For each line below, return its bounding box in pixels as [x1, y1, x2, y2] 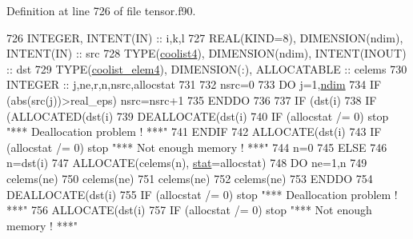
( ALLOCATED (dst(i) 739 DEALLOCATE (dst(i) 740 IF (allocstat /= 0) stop [6, 107, 389, 124]
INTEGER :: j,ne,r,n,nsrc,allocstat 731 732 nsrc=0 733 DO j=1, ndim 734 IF [6, 76, 382, 93]
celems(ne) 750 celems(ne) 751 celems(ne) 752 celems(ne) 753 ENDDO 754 [6, 169, 373, 186]
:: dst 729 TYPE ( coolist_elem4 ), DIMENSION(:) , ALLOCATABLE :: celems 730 [6, 60, 407, 77]
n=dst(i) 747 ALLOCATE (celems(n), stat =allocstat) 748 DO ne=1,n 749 [6, 154, 367, 171]
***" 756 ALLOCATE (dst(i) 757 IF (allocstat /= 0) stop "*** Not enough [6, 201, 372, 218]
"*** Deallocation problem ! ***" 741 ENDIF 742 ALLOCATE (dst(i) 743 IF [6, 123, 382, 140]
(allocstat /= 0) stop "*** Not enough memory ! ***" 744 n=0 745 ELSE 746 [6, 138, 387, 155]
